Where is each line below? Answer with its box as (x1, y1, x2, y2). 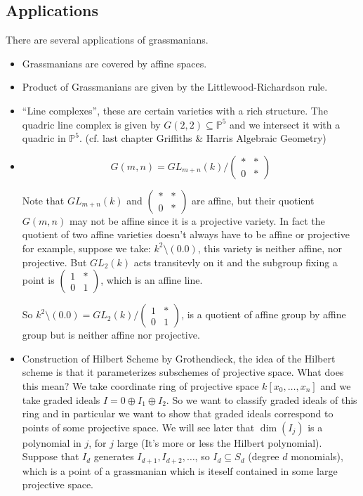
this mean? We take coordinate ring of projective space (22, 378, 259, 393)
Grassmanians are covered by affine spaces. (22, 56, 207, 70)
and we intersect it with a (230, 117, 341, 131)
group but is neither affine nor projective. (22, 327, 200, 342)
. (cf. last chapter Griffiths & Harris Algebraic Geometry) (79, 131, 326, 145)
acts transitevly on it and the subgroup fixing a (133, 254, 338, 269)
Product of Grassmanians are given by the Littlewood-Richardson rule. (22, 79, 328, 94)
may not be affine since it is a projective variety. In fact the (69, 213, 325, 228)
